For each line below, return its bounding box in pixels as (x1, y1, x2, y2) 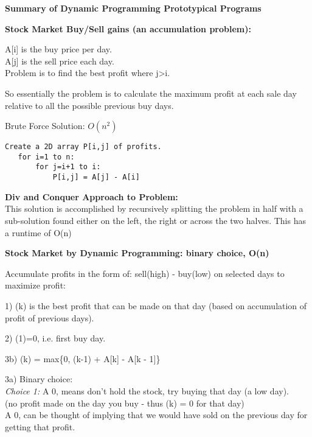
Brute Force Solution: (5, 119, 85, 132)
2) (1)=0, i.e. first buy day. (5, 332, 106, 344)
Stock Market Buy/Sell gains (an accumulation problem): (5, 22, 251, 35)
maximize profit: (5, 279, 66, 292)
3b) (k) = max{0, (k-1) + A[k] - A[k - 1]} (5, 352, 161, 365)
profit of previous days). (5, 311, 94, 324)
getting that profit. (5, 420, 75, 433)
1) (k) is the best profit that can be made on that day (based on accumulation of (5, 299, 307, 312)
